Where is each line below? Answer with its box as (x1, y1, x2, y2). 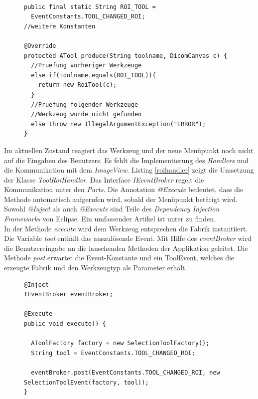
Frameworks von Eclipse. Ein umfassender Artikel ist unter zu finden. (4, 213, 216, 224)
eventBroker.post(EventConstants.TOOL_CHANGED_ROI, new (31, 369, 220, 376)
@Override (24, 42, 56, 49)
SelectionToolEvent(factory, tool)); (24, 379, 149, 386)
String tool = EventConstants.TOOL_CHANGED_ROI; (31, 349, 195, 357)
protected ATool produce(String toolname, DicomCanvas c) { (24, 52, 228, 59)
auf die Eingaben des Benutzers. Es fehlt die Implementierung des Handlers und (4, 155, 249, 165)
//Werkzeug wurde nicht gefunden (31, 111, 142, 118)
